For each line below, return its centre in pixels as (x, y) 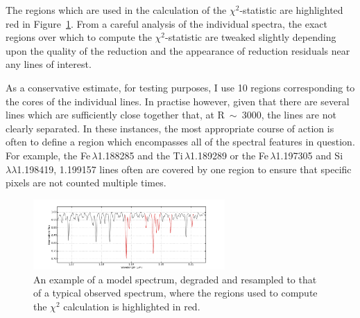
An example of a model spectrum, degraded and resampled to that (175, 279)
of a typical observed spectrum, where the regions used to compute (175, 293)
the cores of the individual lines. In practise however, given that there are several (178, 101)
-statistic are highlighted (291, 10)
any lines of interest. (49, 64)
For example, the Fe (48, 155)
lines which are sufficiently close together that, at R (115, 115)
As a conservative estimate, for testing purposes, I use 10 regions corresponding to (180, 87)
